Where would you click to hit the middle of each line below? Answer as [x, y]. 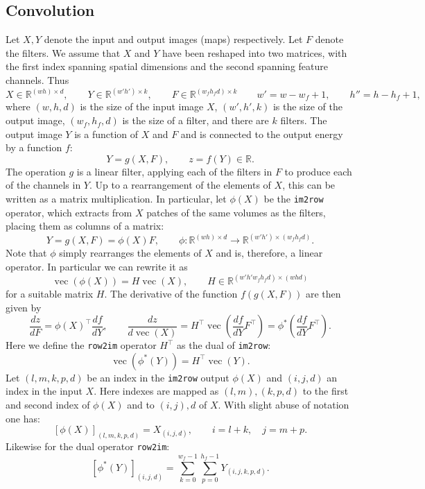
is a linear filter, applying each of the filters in [174, 171]
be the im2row [294, 199]
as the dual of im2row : [224, 345]
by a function [34, 147]
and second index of [48, 405]
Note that [26, 253]
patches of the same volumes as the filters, [236, 212]
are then [323, 293]
